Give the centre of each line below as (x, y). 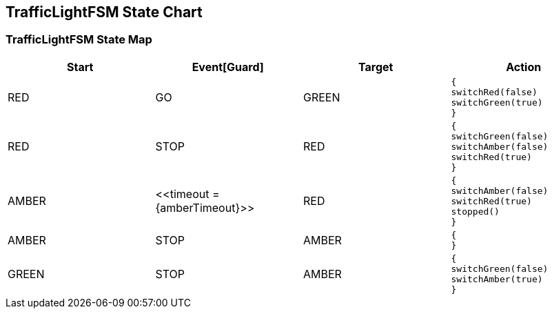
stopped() (475, 211)
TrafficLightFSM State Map (79, 40)
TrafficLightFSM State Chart (104, 12)
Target (376, 67)
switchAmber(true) (497, 279)
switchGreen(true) (497, 102)
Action (524, 67)
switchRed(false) (494, 92)
